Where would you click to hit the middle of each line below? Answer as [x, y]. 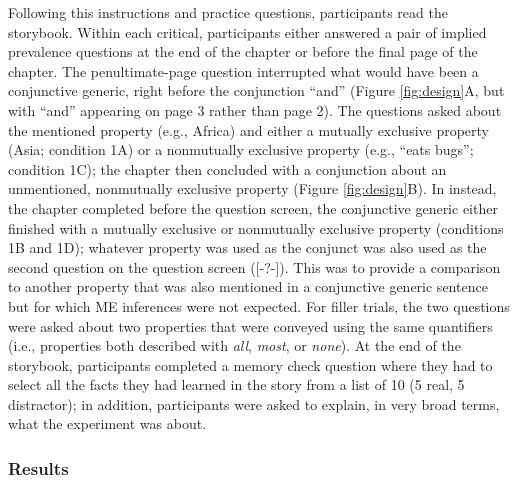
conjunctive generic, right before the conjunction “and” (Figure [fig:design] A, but [256, 90]
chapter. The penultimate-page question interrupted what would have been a [243, 70]
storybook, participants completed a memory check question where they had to [250, 364]
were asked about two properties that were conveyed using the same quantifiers [250, 325]
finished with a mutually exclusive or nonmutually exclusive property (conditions [256, 227]
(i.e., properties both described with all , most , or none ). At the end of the [234, 345]
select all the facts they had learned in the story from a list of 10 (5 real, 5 [236, 384]
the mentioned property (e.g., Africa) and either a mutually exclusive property [249, 129]
